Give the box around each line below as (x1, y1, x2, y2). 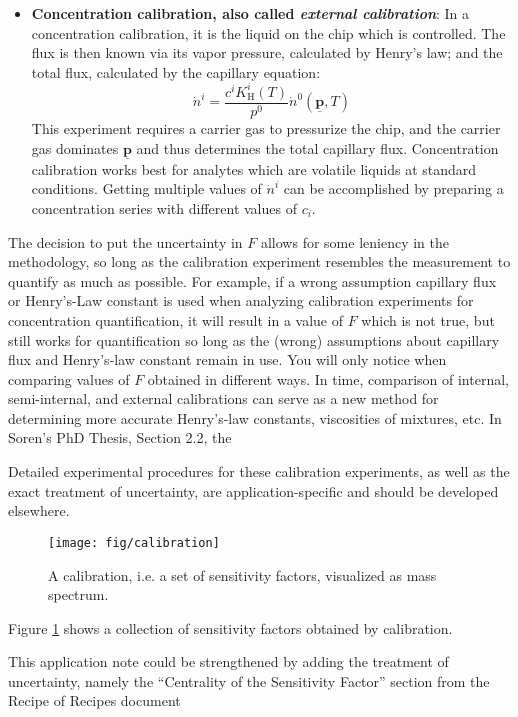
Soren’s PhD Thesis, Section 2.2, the (8, 427, 232, 448)
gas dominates (31, 137, 119, 158)
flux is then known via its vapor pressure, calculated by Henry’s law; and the (31, 42, 503, 63)
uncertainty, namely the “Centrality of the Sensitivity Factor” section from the (8, 670, 490, 691)
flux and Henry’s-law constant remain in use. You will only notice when (8, 349, 447, 370)
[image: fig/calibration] (48, 535, 220, 550)
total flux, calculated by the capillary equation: (31, 61, 321, 82)
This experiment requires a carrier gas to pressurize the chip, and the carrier (31, 117, 501, 138)
